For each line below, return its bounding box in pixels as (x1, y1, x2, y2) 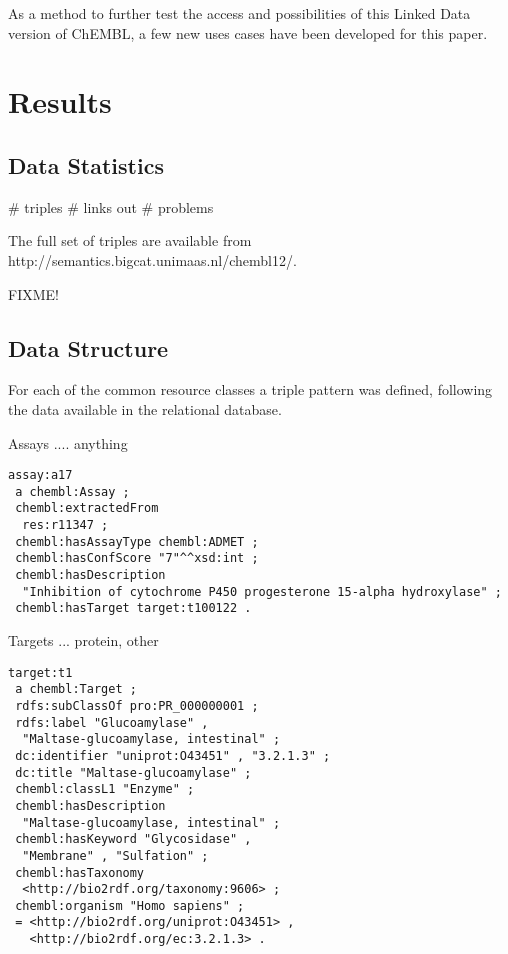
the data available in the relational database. (8, 398, 282, 419)
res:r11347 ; (22, 518, 109, 533)
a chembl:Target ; (15, 682, 137, 697)
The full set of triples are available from (8, 230, 252, 251)
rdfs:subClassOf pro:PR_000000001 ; (15, 698, 259, 713)
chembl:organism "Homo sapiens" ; (15, 898, 245, 913)
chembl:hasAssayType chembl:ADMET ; (15, 534, 259, 549)
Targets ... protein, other (8, 630, 159, 651)
